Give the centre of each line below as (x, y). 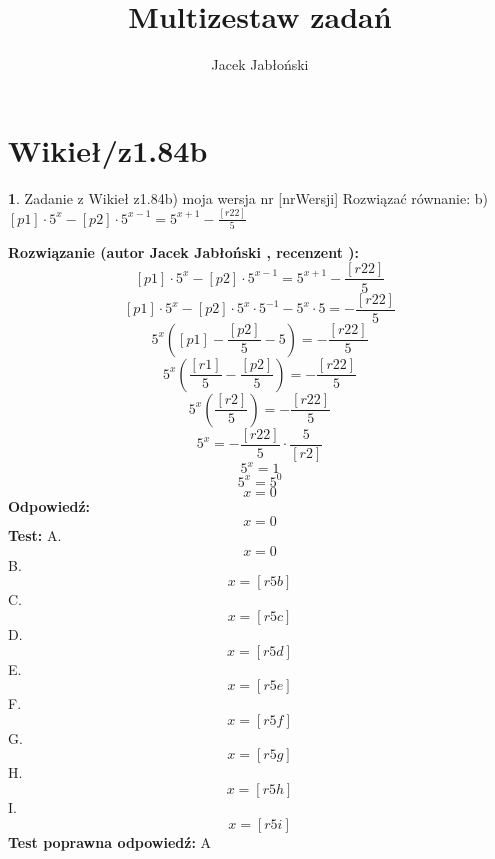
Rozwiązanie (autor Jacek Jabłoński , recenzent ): (184, 251)
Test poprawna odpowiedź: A (110, 841)
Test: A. (35, 535)
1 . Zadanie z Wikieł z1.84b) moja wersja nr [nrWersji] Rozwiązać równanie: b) (248, 197)
